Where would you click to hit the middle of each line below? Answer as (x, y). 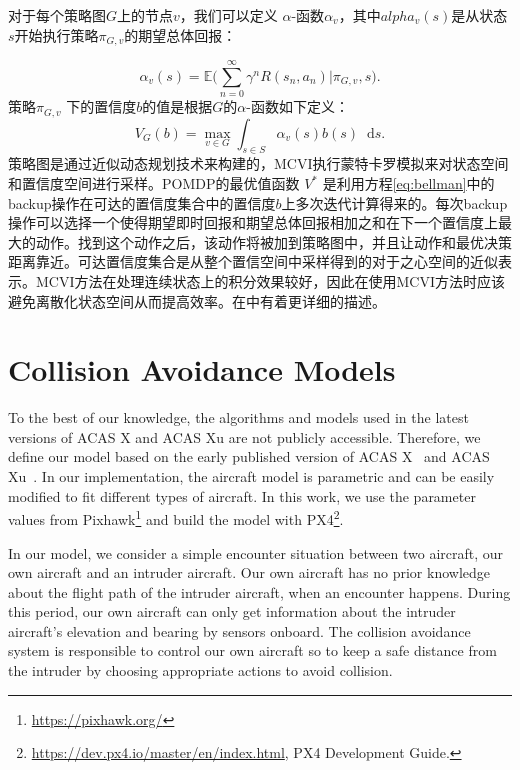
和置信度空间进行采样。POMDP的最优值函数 (154, 183)
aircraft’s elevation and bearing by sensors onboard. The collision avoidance (239, 630)
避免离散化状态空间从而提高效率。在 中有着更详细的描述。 (197, 300)
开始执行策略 (56, 34)
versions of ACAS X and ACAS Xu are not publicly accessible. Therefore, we (244, 436)
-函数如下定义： (297, 106)
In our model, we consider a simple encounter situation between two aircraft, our (256, 552)
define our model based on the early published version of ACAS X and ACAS (249, 456)
